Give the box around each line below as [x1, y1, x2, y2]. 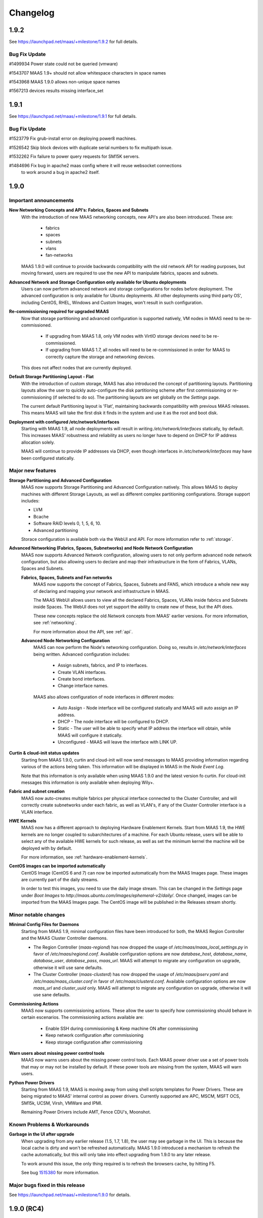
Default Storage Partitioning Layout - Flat [9, 374, 94, 380]
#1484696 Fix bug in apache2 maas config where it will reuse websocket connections [9, 162, 182, 168]
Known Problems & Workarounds [9, 1121, 90, 1128]
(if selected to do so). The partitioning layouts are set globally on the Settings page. [53, 394, 220, 400]
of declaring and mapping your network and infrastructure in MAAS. [33, 588, 170, 594]
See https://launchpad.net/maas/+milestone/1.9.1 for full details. [9, 114, 137, 119]
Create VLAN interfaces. [57, 669, 107, 675]
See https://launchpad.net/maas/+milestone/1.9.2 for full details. [9, 39, 138, 45]
